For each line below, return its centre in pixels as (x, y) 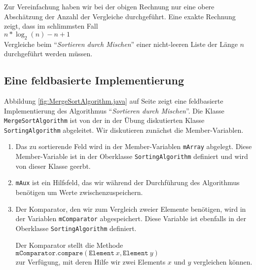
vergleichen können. (223, 262)
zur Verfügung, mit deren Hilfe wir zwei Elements (91, 262)
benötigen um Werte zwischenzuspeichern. (79, 192)
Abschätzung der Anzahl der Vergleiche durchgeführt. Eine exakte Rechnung (120, 16)
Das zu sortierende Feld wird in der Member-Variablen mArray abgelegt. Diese (134, 146)
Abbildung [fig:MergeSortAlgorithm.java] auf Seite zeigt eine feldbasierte (114, 100)
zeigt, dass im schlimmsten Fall (51, 26)
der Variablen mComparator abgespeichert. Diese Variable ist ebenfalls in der (131, 218)
